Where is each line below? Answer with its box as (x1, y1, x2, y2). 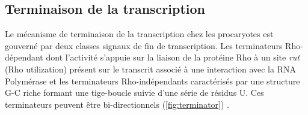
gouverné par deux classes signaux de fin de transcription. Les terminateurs (5, 39, 283, 52)
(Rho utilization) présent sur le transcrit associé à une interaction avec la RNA (5, 62, 296, 75)
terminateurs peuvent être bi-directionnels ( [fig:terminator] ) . (5, 98, 229, 110)
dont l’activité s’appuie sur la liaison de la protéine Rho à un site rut (46, 51, 300, 63)
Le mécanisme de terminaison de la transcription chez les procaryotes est (5, 28, 274, 40)
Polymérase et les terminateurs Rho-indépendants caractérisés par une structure (5, 74, 300, 87)
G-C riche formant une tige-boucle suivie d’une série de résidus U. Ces (5, 86, 264, 99)
